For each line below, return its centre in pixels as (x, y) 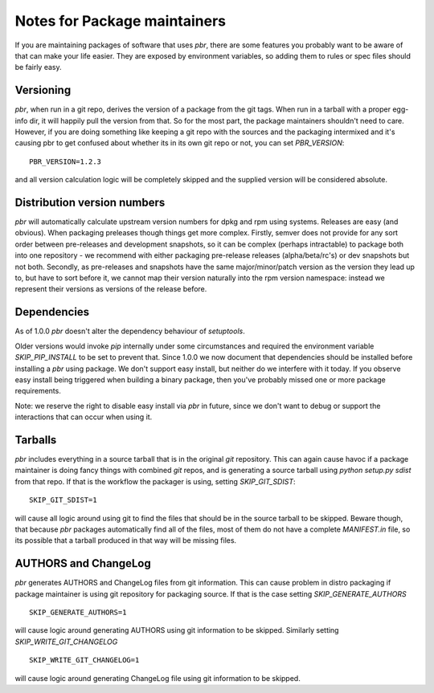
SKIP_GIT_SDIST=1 (63, 500)
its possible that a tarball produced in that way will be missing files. (126, 540)
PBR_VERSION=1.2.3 (66, 161)
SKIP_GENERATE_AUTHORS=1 (78, 613)
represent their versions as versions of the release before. (111, 289)
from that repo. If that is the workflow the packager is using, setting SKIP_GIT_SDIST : (155, 481)
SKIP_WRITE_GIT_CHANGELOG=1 (84, 660)
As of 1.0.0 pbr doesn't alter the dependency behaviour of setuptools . (130, 331)
